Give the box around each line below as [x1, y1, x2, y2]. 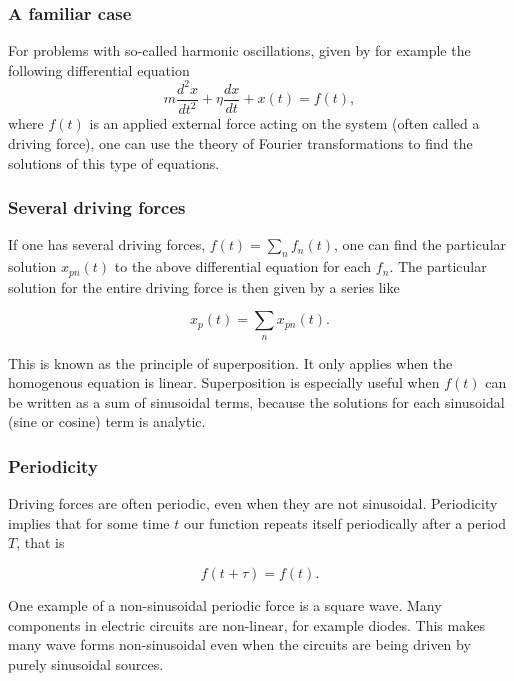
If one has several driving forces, [8, 234, 206, 255]
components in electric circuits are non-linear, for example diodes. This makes [8, 614, 485, 635]
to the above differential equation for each [114, 256, 372, 277]
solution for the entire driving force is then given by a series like [8, 276, 400, 297]
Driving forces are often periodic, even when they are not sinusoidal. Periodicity [8, 493, 498, 514]
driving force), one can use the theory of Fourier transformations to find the [8, 132, 473, 153]
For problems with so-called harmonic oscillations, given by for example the [8, 40, 471, 61]
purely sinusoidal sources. [8, 653, 164, 674]
